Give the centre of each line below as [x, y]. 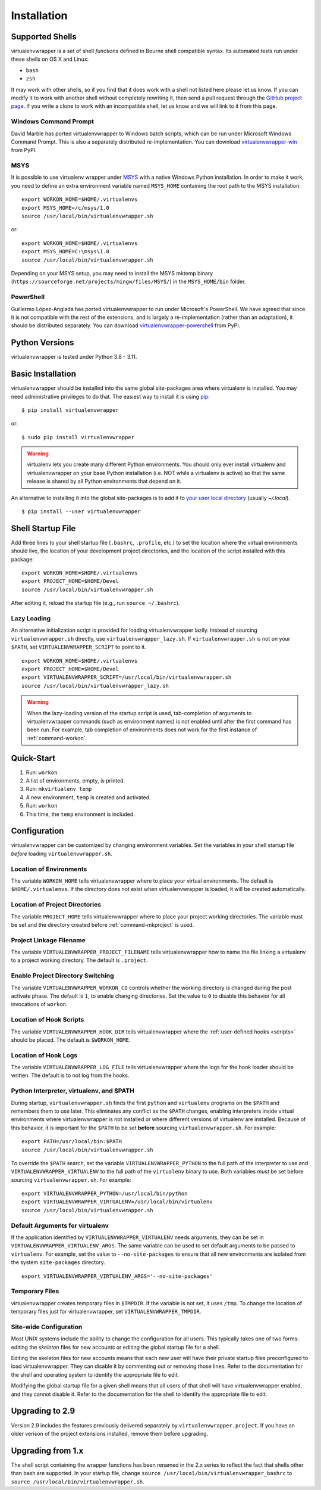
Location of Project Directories [56, 905]
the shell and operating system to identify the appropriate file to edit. [95, 1374]
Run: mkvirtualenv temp [59, 789]
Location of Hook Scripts [48, 1020]
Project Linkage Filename [48, 940]
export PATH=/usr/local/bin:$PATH [72, 1142]
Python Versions [43, 343]
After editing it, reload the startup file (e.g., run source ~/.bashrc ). [95, 603]
